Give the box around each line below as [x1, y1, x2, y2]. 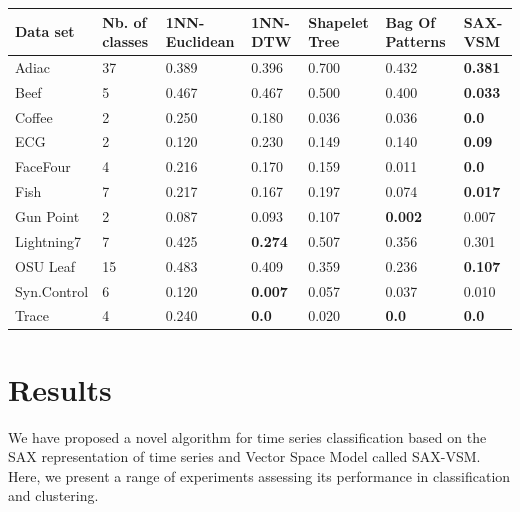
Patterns [385, 31, 446, 52]
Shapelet [308, 11, 369, 32]
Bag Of [385, 11, 436, 32]
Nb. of [102, 11, 147, 32]
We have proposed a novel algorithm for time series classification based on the [8, 426, 487, 447]
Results [8, 368, 112, 409]
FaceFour [15, 156, 71, 177]
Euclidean [165, 31, 235, 52]
